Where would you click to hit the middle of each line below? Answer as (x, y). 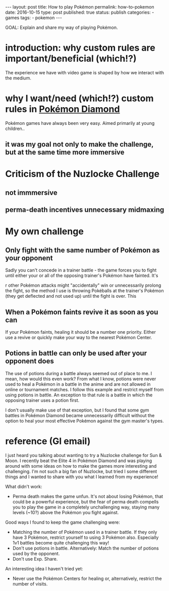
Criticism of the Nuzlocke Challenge (82, 174)
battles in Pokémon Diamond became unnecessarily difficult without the (80, 415)
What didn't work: (24, 486)
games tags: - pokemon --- (34, 18)
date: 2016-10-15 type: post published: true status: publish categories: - (80, 12)
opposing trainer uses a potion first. (42, 400)
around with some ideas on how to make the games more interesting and (81, 466)
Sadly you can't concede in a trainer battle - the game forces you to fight (81, 270)
